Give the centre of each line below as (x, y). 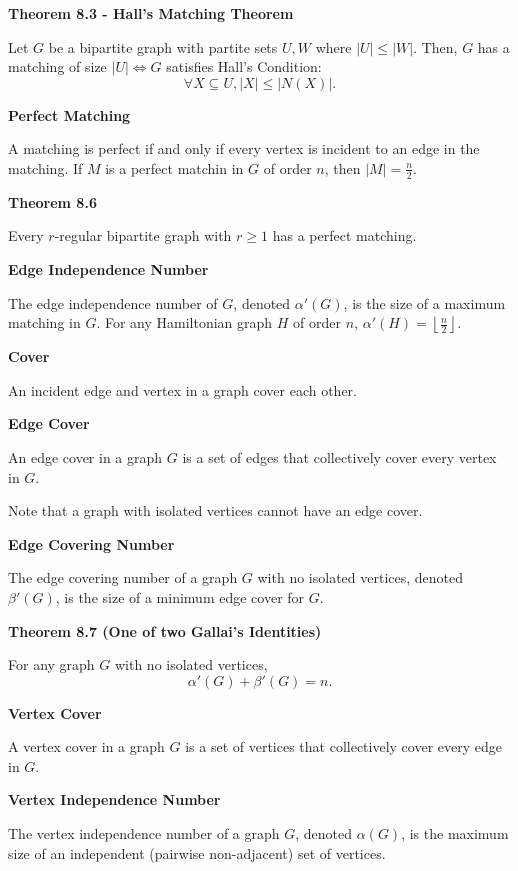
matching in (44, 322)
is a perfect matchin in (174, 167)
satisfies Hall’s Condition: (244, 66)
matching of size (57, 66)
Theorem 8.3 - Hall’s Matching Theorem (151, 13)
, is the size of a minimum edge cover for (180, 596)
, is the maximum (455, 833)
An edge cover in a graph (85, 456)
